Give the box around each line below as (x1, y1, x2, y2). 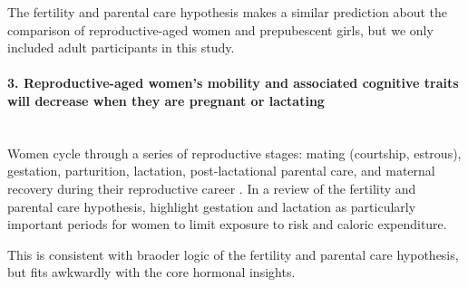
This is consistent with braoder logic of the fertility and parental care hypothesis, (7, 244, 459, 263)
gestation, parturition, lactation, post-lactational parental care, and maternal (7, 161, 435, 180)
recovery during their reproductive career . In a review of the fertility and (7, 178, 416, 197)
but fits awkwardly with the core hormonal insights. (7, 263, 296, 282)
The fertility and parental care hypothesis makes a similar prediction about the (7, 3, 448, 21)
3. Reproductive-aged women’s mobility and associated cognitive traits (7, 73, 459, 92)
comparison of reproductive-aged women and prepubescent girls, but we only (7, 20, 434, 39)
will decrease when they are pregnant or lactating (7, 91, 325, 110)
